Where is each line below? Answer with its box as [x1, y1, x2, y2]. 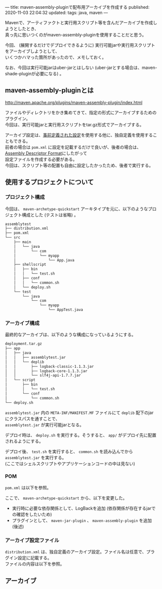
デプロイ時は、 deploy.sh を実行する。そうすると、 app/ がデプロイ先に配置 [5, 432, 157, 438]
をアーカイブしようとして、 [5, 48, 60, 54]
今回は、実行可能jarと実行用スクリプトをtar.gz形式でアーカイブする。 [5, 121, 144, 127]
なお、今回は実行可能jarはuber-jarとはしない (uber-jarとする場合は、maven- [5, 65, 157, 70]
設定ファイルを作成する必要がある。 [5, 156, 77, 162]
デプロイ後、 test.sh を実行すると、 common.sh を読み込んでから [5, 449, 133, 454]
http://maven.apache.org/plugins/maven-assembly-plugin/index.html [5, 99, 143, 105]
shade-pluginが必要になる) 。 [5, 71, 64, 76]
